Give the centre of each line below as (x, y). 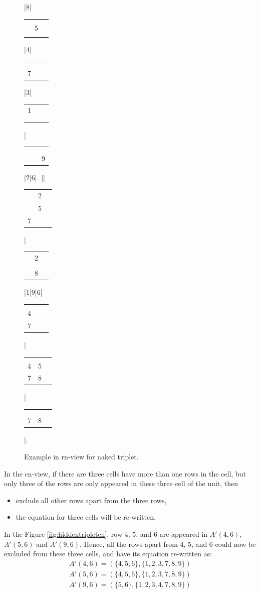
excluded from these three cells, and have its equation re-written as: (108, 554)
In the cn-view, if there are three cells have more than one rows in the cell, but (125, 473)
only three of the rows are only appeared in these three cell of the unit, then (121, 483)
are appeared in (184, 533)
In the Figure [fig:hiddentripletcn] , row (63, 533)
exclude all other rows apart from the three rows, (91, 500)
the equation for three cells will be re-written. (86, 517)
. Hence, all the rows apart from (129, 544)
